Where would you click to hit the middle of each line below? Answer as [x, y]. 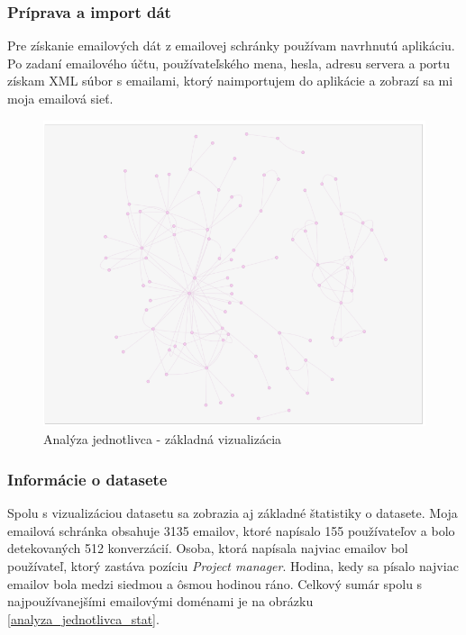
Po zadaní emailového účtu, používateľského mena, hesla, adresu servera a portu [229, 63]
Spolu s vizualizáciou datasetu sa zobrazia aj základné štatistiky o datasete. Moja [233, 513]
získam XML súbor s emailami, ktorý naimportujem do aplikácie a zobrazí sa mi [230, 81]
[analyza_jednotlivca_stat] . [83, 618]
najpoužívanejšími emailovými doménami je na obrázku [160, 601]
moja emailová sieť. [60, 98]
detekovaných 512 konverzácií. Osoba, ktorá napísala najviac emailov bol [208, 548]
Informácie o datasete [87, 479]
